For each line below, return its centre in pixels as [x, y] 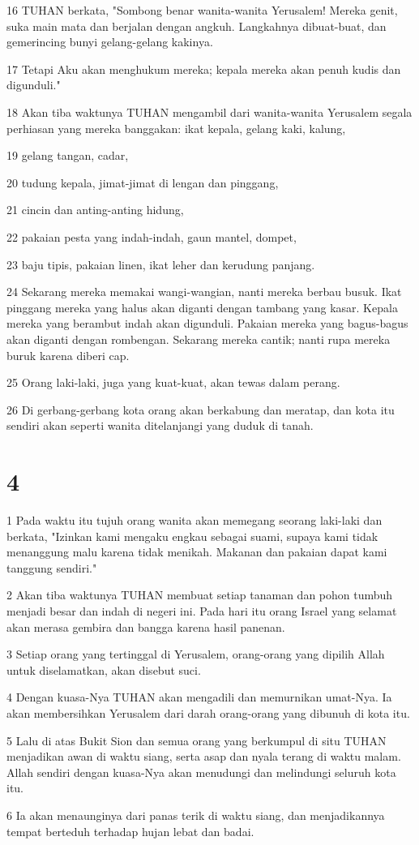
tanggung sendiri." [52, 567]
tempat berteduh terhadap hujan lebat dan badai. [130, 831]
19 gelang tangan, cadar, [68, 155]
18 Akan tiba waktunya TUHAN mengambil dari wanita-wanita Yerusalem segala [209, 112]
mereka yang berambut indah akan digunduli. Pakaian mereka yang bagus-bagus [207, 323]
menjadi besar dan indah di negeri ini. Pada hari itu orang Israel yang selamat [202, 610]
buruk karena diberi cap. [68, 355]
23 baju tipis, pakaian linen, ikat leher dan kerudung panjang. [161, 264]
